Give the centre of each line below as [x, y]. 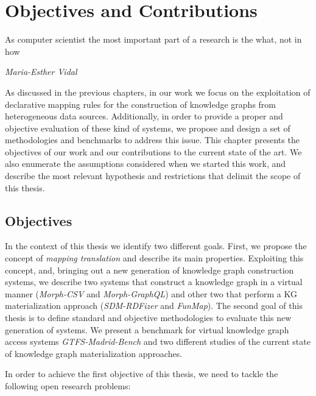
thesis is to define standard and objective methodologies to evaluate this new [148, 318]
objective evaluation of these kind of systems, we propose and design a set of [148, 128]
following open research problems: [68, 385]
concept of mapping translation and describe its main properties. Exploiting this [154, 258]
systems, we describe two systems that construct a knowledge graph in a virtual [154, 282]
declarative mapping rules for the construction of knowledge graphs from [140, 104]
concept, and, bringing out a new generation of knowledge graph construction [149, 270]
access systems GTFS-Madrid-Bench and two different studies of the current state [158, 341]
